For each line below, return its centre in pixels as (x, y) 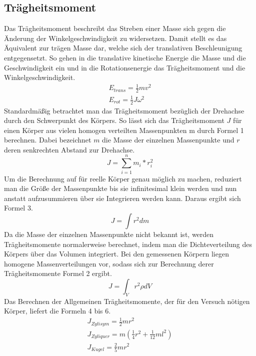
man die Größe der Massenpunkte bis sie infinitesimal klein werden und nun (120, 188)
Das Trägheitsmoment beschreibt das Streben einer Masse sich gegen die (115, 28)
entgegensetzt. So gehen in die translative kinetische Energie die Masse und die (125, 57)
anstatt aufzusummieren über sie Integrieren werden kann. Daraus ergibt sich (122, 198)
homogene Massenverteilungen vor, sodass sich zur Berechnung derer (109, 263)
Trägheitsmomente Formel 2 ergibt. (58, 273)
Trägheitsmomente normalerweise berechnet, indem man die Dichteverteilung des (128, 244)
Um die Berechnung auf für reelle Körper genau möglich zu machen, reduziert (123, 178)
